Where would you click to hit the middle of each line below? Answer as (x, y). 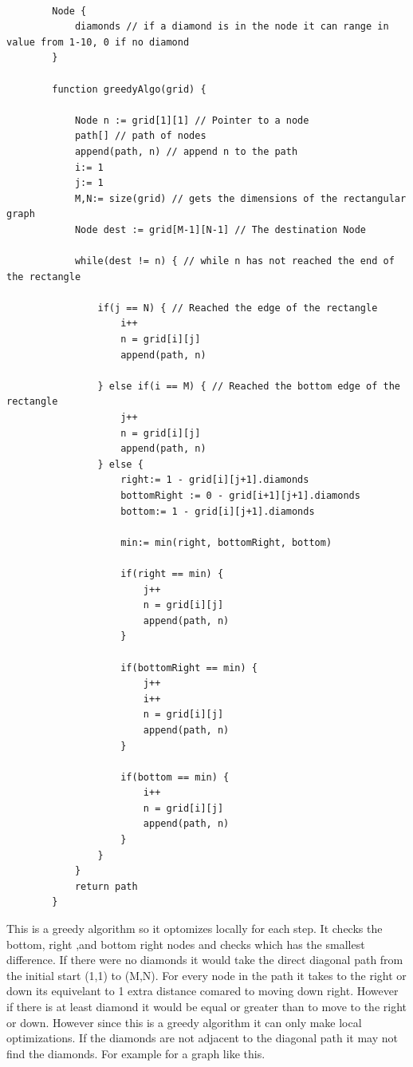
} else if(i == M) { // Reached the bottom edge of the (249, 386)
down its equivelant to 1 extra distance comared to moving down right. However (203, 991)
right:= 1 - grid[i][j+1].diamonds (215, 480)
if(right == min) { (172, 573)
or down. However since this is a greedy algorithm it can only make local (184, 1022)
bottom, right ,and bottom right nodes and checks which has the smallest (186, 944)
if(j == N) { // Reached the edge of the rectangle (238, 308)
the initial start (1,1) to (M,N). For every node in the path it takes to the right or (206, 975)
